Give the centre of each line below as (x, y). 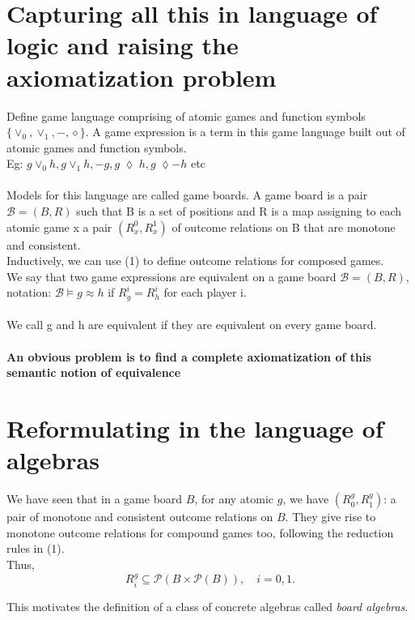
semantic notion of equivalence (94, 372)
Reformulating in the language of (195, 428)
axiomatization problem (142, 77)
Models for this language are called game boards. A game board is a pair (187, 195)
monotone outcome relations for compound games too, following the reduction (200, 532)
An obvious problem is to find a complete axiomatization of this (189, 356)
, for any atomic (234, 499)
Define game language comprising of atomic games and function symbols (186, 115)
